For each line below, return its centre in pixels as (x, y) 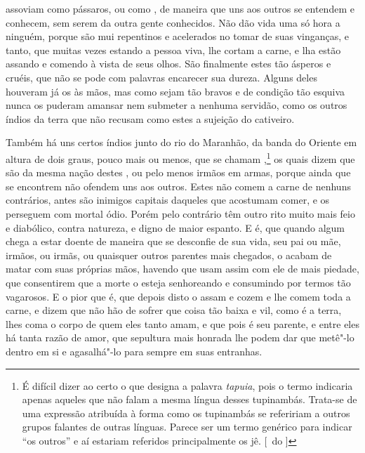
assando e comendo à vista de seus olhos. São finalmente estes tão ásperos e (168, 64)
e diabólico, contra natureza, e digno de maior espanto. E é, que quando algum (175, 227)
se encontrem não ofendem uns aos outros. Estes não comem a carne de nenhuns (178, 186)
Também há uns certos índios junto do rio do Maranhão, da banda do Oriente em (181, 142)
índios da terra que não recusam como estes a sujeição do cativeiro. (150, 118)
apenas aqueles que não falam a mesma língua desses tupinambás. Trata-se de (190, 399)
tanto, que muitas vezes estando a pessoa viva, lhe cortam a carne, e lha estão (173, 50)
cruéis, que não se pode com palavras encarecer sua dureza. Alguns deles (161, 77)
